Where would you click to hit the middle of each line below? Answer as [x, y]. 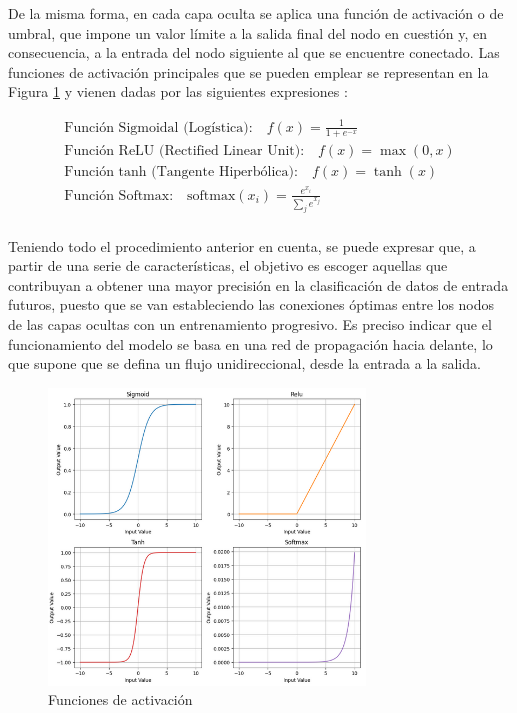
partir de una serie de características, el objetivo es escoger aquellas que [228, 265]
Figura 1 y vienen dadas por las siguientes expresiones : [178, 91]
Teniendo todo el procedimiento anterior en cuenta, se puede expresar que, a [242, 245]
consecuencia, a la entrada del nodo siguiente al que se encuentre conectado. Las [254, 52]
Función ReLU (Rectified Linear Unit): [184, 151]
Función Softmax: [119, 195]
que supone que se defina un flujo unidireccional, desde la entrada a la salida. [244, 363]
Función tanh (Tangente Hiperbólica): [181, 172]
